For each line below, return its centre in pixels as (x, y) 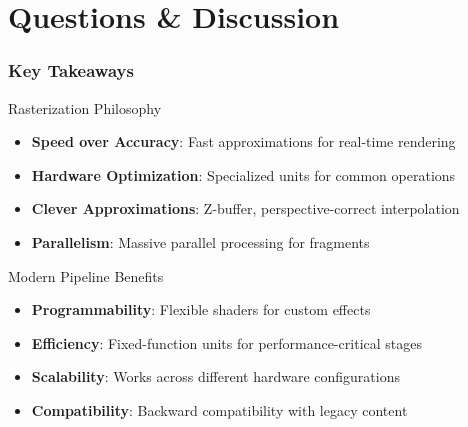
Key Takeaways (71, 70)
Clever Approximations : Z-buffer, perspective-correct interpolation (245, 208)
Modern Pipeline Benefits (86, 275)
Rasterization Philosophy (85, 107)
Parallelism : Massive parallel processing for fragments (200, 241)
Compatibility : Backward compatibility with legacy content (219, 409)
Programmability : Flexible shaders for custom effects (201, 309)
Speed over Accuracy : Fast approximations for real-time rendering (243, 141)
